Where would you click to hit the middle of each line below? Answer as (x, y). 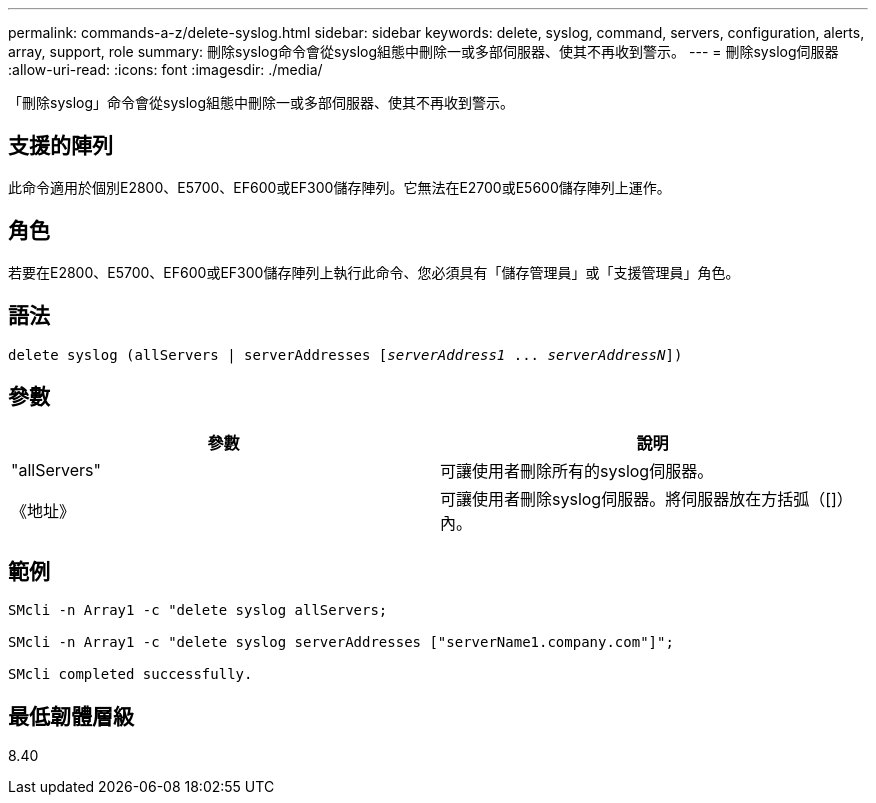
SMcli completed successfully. (130, 674)
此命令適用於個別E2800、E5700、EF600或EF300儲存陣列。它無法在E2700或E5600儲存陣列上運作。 (339, 187)
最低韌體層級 (71, 716)
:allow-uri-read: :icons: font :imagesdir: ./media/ (165, 69)
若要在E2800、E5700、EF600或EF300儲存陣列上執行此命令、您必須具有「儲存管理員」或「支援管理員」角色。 (374, 272)
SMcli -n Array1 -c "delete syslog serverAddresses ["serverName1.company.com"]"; (341, 642)
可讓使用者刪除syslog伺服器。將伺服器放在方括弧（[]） (646, 499)
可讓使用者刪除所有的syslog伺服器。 (577, 471)
